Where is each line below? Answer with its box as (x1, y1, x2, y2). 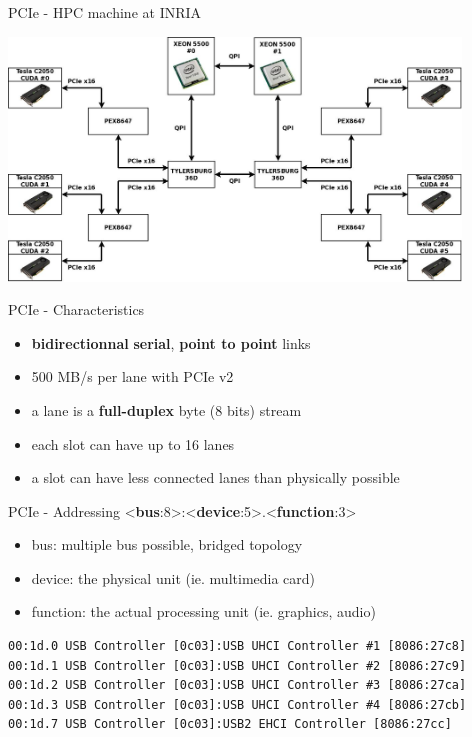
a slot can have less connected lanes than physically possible (31, 467, 400, 488)
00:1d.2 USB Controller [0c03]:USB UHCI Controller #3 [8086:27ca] (8, 678, 467, 693)
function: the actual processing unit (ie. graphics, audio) (31, 601, 376, 622)
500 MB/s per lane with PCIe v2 (31, 366, 234, 387)
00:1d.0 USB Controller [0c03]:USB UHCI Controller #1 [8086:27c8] (8, 639, 467, 654)
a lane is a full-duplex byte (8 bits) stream (31, 399, 302, 420)
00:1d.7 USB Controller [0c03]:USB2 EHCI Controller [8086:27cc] (8, 717, 452, 732)
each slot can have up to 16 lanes (31, 433, 235, 454)
